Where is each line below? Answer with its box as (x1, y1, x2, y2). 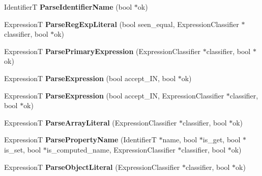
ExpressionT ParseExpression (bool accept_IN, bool (4, 72, 176, 83)
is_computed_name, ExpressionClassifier (46, 144, 176, 155)
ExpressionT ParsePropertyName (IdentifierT (4, 134, 157, 145)
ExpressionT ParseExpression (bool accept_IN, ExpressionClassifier (4, 90, 224, 100)
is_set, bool (4, 144, 41, 155)
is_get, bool (202, 134, 241, 145)
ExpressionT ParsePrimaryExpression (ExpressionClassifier (4, 45, 201, 56)
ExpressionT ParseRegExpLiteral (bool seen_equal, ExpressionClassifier (4, 18, 239, 29)
